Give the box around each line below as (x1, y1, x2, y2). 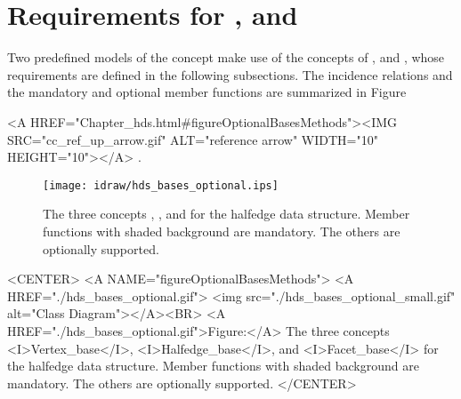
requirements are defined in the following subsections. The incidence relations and (7, 65, 453, 84)
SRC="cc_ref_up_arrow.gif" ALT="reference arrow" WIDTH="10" (7, 130, 378, 148)
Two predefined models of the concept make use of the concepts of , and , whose (7, 48, 445, 67)
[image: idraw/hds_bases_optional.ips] (43, 179, 279, 192)
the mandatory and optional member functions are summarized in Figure (7, 83, 407, 101)
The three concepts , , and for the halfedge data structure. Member (43, 204, 410, 223)
